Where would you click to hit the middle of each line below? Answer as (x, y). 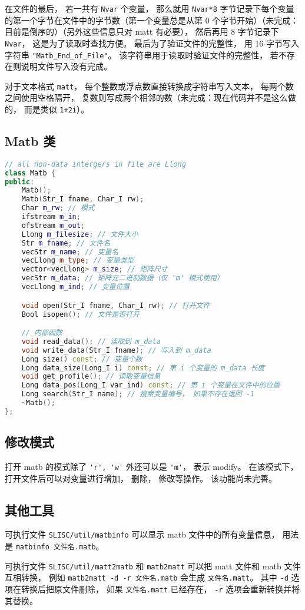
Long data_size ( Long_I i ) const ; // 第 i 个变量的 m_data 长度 (143, 368)
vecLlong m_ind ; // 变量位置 (76, 287)
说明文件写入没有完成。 (66, 66)
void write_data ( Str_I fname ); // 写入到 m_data (116, 350)
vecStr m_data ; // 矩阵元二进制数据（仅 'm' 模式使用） (122, 278)
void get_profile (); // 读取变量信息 (91, 377)
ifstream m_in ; (51, 217)
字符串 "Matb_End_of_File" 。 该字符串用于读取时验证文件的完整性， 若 (142, 54)
